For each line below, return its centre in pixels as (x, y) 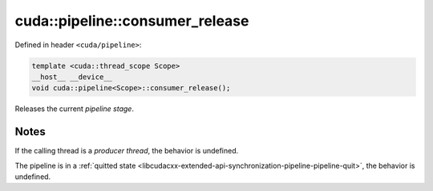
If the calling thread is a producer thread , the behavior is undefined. (127, 151)
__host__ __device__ (72, 77)
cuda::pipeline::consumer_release (132, 21)
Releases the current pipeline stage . (74, 109)
